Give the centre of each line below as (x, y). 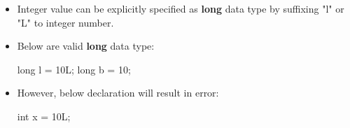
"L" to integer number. (65, 22)
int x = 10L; (44, 116)
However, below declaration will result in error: (118, 93)
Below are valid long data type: (86, 46)
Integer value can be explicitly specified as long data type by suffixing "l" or (181, 8)
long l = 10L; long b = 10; (74, 69)
